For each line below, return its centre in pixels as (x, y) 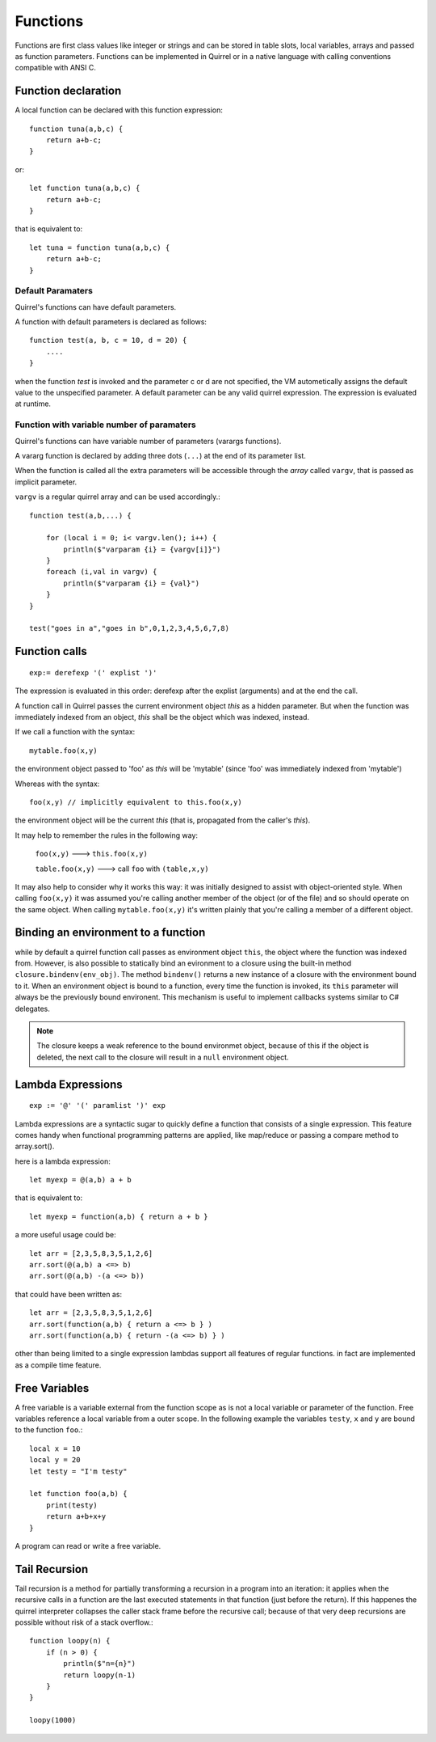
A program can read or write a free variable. (88, 1545)
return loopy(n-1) (100, 1675)
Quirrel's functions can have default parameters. (96, 307)
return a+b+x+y (76, 1517)
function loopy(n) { (70, 1641)
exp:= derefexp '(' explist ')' (93, 672)
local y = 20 (55, 1460)
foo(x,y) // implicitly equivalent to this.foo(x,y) (136, 802)
